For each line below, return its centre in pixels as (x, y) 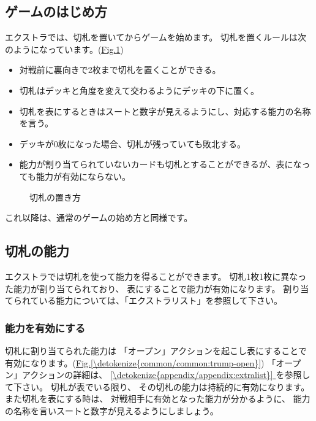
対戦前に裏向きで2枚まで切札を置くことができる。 (120, 70)
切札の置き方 (55, 197)
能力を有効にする (45, 327)
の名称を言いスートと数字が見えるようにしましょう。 (112, 410)
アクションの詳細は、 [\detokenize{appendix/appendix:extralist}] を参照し (166, 375)
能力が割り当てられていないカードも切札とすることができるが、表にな (160, 164)
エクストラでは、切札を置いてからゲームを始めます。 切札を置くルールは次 (156, 37)
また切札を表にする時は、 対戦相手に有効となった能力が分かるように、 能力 (158, 399)
